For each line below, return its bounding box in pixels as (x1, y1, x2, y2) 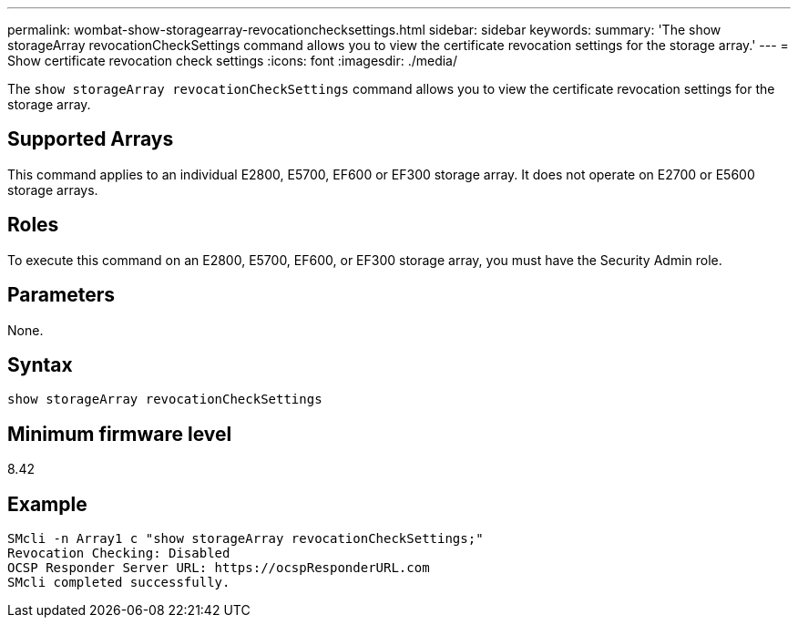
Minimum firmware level (7, 422, 232, 446)
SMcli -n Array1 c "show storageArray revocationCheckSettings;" (7, 531, 484, 547)
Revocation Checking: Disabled (7, 546, 230, 561)
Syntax (7, 353, 73, 376)
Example (7, 492, 87, 516)
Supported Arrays (7, 128, 174, 151)
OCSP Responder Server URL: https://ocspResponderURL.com (7, 560, 430, 576)
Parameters (7, 283, 115, 307)
